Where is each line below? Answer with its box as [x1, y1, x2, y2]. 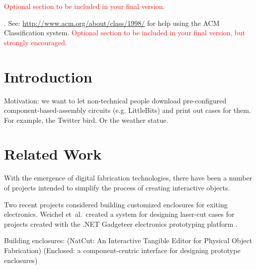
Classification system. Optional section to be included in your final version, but [4, 27, 246, 38]
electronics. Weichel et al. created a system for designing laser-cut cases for [4, 209, 235, 219]
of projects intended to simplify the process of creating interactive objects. [4, 182, 230, 192]
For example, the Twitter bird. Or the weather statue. [4, 114, 169, 125]
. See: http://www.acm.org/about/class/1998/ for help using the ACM [4, 17, 220, 28]
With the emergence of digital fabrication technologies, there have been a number [4, 173, 253, 183]
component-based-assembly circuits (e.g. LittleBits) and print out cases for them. [4, 105, 251, 115]
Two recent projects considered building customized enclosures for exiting [4, 199, 228, 209]
